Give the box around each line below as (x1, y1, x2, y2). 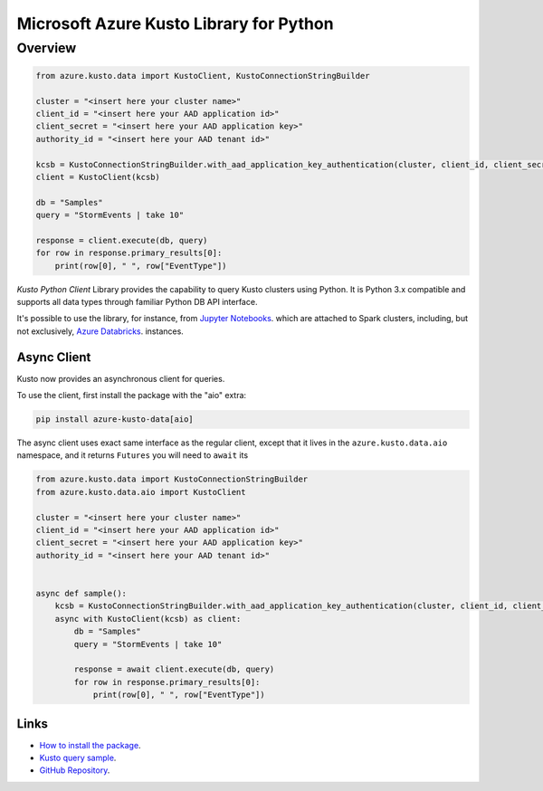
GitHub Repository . (39, 765, 110, 776)
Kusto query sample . (39, 752, 117, 763)
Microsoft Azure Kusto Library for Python (16, 14, 334, 33)
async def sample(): (35, 588, 127, 598)
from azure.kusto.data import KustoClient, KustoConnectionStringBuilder (35, 71, 370, 81)
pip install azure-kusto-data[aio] (35, 415, 194, 424)
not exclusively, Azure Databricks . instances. (16, 326, 185, 337)
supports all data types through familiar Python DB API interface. (16, 297, 258, 308)
